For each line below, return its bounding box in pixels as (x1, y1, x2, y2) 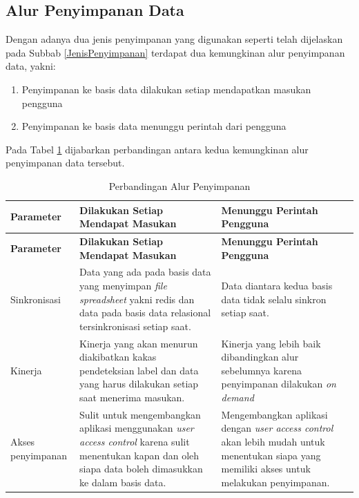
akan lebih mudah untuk (221, 434, 325, 449)
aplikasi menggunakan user (79, 421, 194, 435)
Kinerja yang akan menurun (79, 336, 198, 350)
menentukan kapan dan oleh (79, 448, 200, 462)
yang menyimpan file (79, 278, 167, 293)
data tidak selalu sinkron (221, 291, 327, 306)
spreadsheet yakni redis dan (79, 291, 195, 306)
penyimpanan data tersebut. (6, 155, 125, 170)
